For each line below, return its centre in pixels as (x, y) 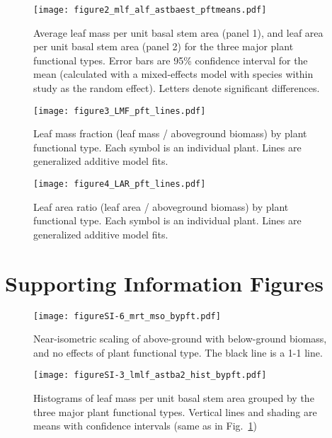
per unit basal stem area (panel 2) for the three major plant (164, 46)
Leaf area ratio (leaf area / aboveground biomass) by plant (161, 206)
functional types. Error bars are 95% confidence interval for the (171, 60)
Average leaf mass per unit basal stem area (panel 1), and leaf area (178, 32)
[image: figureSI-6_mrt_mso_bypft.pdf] (127, 316)
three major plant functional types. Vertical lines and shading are (175, 411)
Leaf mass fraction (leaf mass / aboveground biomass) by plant (170, 133)
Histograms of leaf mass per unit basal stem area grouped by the (174, 398)
